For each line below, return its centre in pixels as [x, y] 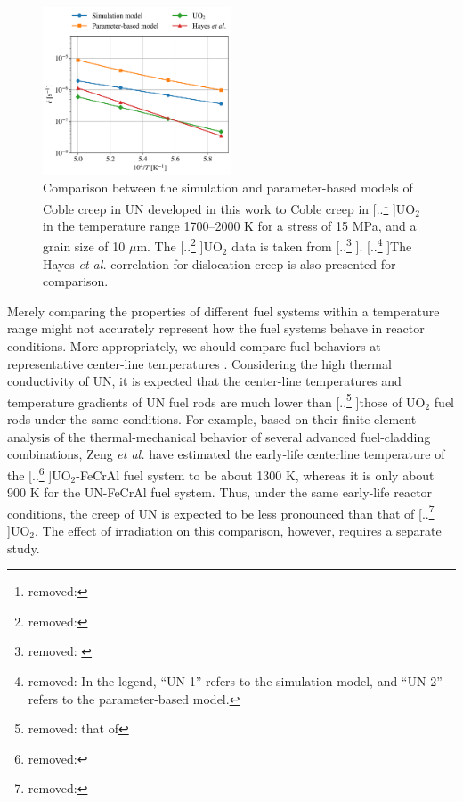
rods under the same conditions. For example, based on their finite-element [212, 419]
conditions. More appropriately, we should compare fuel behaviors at [194, 346]
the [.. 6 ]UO [39, 473]
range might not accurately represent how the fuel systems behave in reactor [216, 328]
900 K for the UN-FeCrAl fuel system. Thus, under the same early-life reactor [220, 492]
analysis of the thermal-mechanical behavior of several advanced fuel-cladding [219, 436]
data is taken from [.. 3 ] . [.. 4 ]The [322, 245]
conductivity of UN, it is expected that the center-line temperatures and [204, 381]
